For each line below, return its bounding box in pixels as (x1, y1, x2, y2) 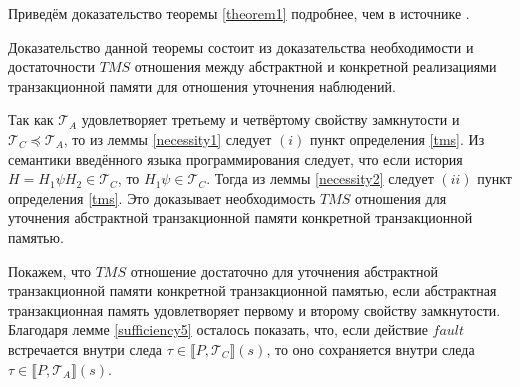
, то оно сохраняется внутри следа (266, 338, 475, 359)
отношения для (355, 187, 447, 208)
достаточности (8, 56, 96, 77)
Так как (8, 109, 54, 130)
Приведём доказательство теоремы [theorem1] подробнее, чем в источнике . (8, 3, 470, 23)
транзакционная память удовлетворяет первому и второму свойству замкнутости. (8, 299, 501, 320)
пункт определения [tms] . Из (310, 128, 485, 149)
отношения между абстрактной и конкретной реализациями (134, 56, 497, 77)
